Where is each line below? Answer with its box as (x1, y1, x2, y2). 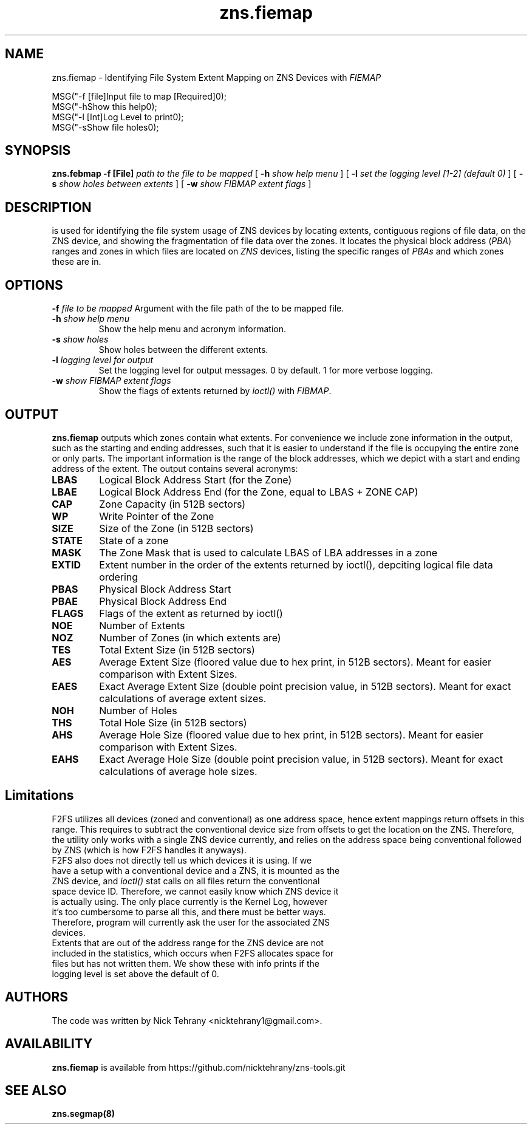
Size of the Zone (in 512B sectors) (99, 522, 254, 534)
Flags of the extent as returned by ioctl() (99, 607, 283, 619)
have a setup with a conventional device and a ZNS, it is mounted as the (52, 865, 340, 876)
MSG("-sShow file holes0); (52, 121, 159, 132)
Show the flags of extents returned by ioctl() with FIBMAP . (98, 386, 332, 397)
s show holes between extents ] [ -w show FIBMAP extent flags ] (52, 179, 312, 189)
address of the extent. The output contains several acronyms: (52, 463, 298, 474)
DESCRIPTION (5, 199, 92, 215)
